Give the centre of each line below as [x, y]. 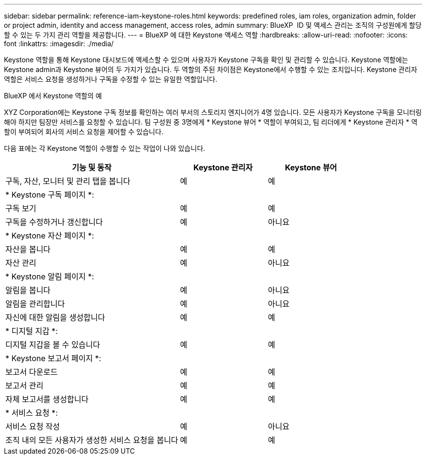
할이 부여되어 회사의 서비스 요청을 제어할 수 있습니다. [84, 132]
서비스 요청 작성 [33, 426]
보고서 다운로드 [32, 372]
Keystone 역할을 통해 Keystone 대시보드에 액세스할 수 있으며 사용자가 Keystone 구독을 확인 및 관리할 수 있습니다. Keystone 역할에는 [206, 60]
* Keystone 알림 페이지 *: [50, 276]
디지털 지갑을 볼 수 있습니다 [53, 345]
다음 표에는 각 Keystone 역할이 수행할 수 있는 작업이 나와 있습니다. [105, 148]
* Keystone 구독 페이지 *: [50, 195]
